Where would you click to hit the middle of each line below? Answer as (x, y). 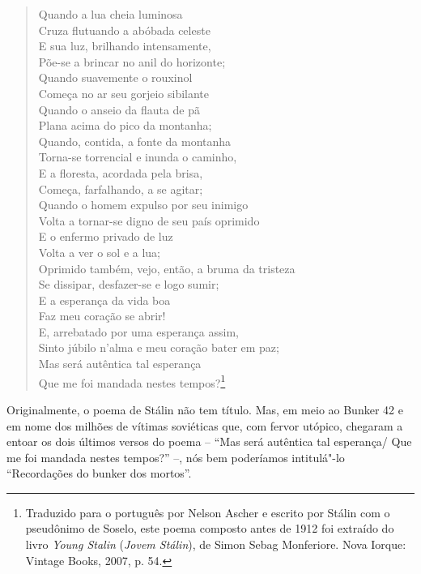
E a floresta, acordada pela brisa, (121, 172)
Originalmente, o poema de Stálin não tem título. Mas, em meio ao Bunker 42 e (205, 409)
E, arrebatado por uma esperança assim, (138, 331)
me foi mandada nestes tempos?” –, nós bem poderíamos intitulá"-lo (176, 457)
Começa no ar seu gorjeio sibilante (124, 93)
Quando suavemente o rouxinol (115, 77)
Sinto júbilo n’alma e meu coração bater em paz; (159, 347)
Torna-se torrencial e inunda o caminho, (138, 157)
